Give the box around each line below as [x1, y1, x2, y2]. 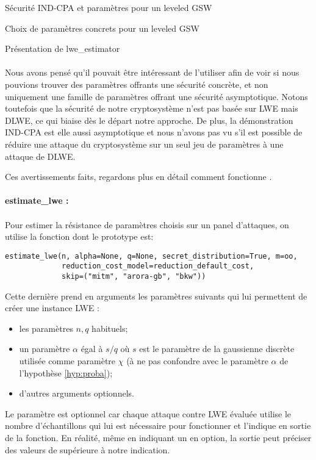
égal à [81, 342, 103, 355]
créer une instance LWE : [5, 301, 99, 314]
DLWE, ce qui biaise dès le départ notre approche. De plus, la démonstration [5, 113, 293, 126]
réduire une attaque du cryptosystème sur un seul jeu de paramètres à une [5, 137, 284, 150]
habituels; [92, 322, 128, 334]
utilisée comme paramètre [19, 354, 116, 367]
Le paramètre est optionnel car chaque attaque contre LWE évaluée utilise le [5, 407, 292, 420]
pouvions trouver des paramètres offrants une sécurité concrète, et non [5, 77, 268, 90]
